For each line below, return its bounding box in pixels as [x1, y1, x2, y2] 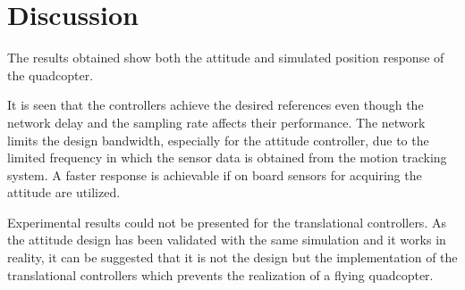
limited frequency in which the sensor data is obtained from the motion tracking [7, 148, 447, 167]
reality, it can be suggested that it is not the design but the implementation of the [7, 248, 458, 267]
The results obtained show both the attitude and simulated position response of [7, 48, 444, 67]
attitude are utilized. [7, 183, 121, 202]
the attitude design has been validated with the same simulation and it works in [7, 230, 446, 249]
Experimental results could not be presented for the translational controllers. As [7, 212, 446, 231]
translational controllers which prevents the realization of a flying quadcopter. [7, 265, 434, 284]
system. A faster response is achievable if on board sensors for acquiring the [7, 165, 422, 184]
